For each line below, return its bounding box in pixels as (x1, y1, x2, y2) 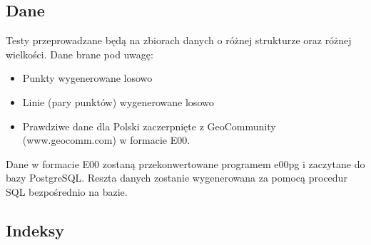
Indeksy (6, 219, 65, 241)
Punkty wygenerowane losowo (22, 71, 153, 85)
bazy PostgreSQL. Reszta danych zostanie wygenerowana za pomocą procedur (6, 170, 347, 185)
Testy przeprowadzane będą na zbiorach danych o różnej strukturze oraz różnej (6, 33, 352, 48)
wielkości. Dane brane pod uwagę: (6, 46, 153, 61)
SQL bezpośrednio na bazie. (6, 184, 128, 199)
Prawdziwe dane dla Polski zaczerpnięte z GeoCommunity (22, 118, 276, 133)
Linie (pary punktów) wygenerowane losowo (22, 94, 214, 109)
